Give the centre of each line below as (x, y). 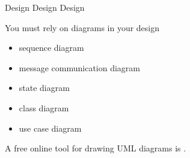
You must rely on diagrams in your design (82, 27)
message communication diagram (80, 67)
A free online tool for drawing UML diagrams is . (96, 148)
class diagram (44, 107)
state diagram (44, 88)
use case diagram (50, 128)
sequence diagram (51, 48)
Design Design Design (45, 7)
